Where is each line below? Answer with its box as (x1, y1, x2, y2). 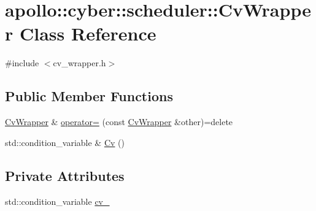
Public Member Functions (5, 86, 173, 105)
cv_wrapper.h (53, 56, 106, 69)
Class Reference (19, 21, 156, 46)
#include (5, 56, 39, 69)
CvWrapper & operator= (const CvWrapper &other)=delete (5, 115, 233, 128)
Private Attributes (5, 166, 125, 185)
